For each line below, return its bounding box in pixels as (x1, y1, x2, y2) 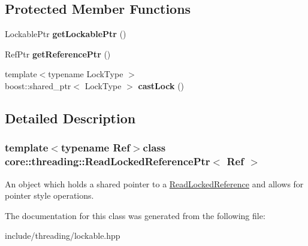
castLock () (138, 79, 185, 92)
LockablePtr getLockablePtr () (5, 28, 126, 40)
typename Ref (61, 140, 130, 155)
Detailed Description (5, 108, 136, 127)
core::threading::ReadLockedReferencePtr (5, 154, 210, 169)
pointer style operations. (5, 189, 94, 202)
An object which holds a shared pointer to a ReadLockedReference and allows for (5, 177, 304, 190)
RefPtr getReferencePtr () (5, 47, 111, 60)
